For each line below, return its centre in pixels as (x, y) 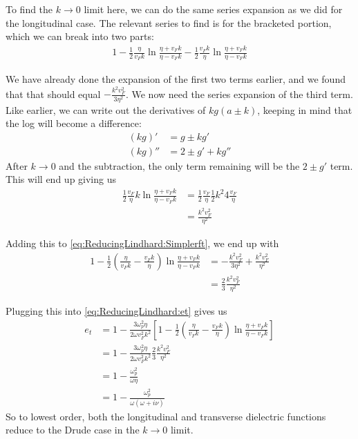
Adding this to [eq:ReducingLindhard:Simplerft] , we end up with (142, 243)
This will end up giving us (61, 179)
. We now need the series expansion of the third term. (239, 94)
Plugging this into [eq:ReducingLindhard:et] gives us (116, 310)
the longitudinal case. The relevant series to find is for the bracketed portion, (169, 22)
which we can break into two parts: (80, 36)
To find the (29, 9)
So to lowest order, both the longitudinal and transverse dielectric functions (166, 416)
